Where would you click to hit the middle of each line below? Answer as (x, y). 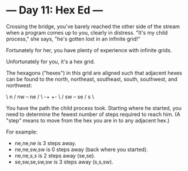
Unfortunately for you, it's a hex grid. (51, 61)
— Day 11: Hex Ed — (55, 10)
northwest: (19, 85)
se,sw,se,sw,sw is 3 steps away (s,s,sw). (64, 162)
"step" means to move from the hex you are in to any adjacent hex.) (88, 120)
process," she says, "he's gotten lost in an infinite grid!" (73, 39)
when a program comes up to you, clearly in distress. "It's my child (87, 32)
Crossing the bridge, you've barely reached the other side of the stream (93, 26)
